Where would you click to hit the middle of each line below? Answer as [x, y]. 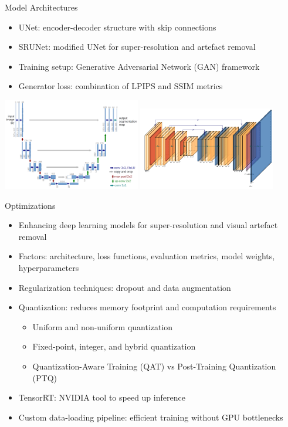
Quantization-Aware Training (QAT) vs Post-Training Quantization [154, 366]
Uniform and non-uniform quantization [103, 326]
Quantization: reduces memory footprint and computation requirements [147, 307]
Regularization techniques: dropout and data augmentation [125, 287]
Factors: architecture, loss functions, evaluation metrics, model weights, [147, 256]
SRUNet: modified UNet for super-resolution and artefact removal [137, 47]
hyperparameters [49, 267]
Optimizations [30, 205]
